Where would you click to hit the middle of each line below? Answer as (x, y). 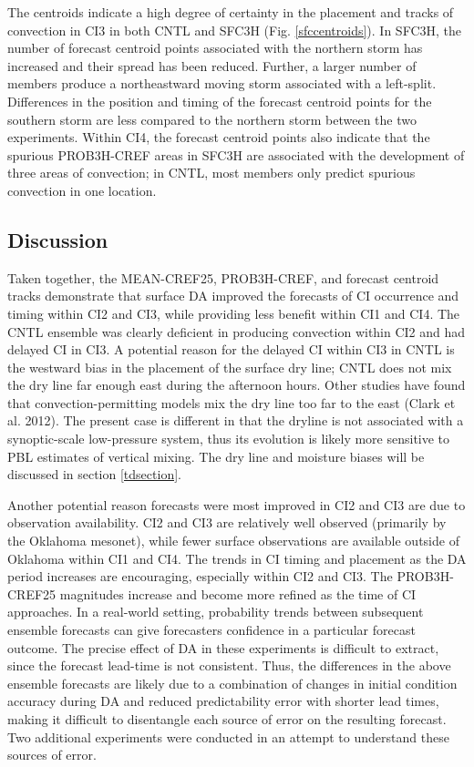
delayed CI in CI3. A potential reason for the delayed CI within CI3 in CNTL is (231, 349)
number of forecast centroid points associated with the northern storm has (215, 48)
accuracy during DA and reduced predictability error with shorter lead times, (223, 701)
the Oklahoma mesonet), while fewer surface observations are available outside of (233, 541)
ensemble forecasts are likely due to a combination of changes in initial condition (232, 683)
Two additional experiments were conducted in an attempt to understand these (228, 736)
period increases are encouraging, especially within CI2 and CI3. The (200, 576)
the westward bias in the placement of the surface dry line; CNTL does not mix (230, 367)
